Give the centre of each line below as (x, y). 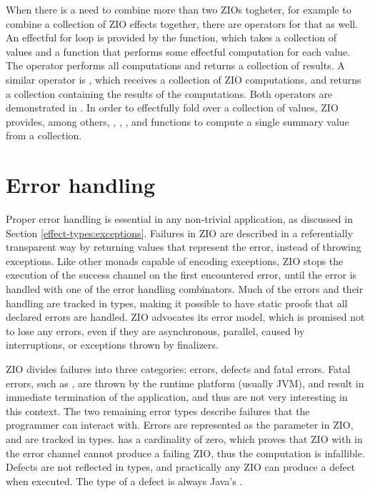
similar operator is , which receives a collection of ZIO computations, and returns (184, 79)
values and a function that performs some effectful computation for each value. (178, 51)
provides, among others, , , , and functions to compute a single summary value (177, 121)
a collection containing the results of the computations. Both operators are (169, 93)
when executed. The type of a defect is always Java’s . (124, 480)
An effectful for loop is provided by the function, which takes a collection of (171, 38)
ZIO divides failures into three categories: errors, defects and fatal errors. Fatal (178, 369)
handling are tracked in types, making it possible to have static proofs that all (177, 303)
